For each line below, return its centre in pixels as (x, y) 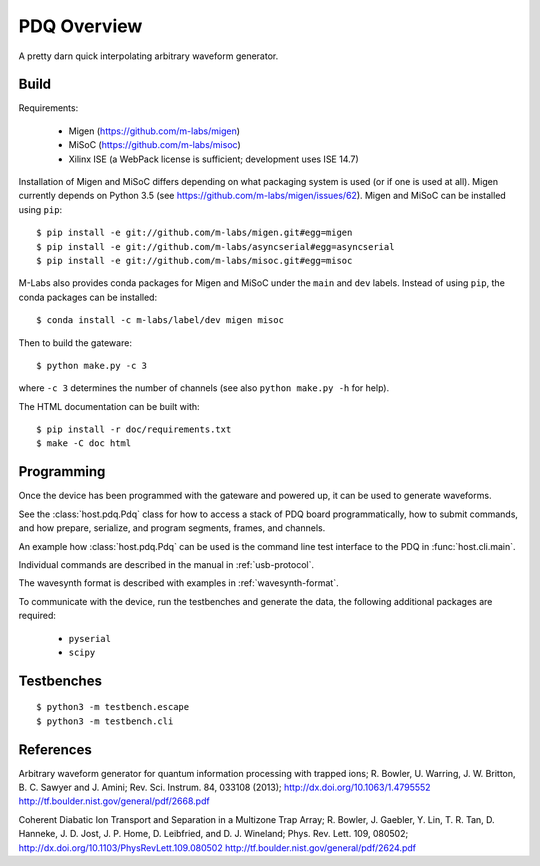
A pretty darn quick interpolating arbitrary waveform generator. (148, 56)
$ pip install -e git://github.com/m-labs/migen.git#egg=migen (194, 233)
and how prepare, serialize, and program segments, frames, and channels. (172, 528)
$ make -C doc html (84, 443)
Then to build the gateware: (75, 342)
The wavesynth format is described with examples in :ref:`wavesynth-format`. (178, 583)
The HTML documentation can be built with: (109, 406)
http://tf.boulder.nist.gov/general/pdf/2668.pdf (114, 801)
